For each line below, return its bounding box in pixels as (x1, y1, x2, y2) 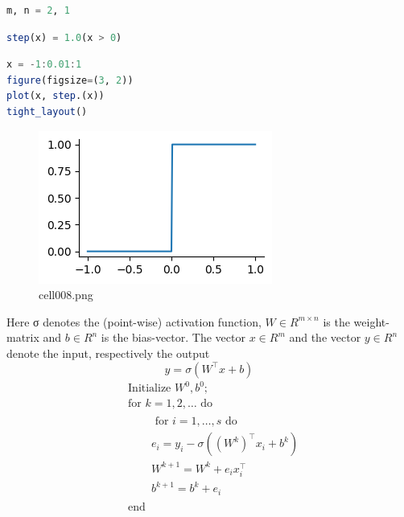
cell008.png (39, 286, 93, 303)
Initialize (128, 383, 171, 395)
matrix (6, 329, 39, 346)
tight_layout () (6, 105, 88, 117)
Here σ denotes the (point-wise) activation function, (6, 313, 262, 330)
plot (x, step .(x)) (6, 90, 105, 102)
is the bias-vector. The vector (101, 329, 245, 346)
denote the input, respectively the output (6, 344, 210, 361)
